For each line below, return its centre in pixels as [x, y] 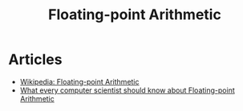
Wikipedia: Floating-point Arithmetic [79, 81]
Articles [35, 59]
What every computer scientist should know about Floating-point [127, 90]
